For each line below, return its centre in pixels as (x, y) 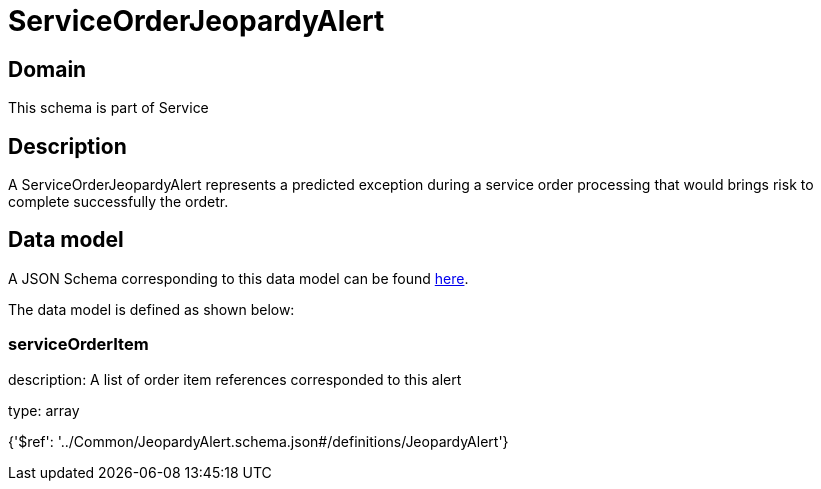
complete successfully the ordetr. (118, 202)
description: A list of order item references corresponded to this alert (235, 379)
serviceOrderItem (78, 344)
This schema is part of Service (108, 108)
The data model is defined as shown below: (151, 309)
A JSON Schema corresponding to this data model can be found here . (238, 278)
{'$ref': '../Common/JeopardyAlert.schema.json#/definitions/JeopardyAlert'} (258, 441)
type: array (44, 410)
